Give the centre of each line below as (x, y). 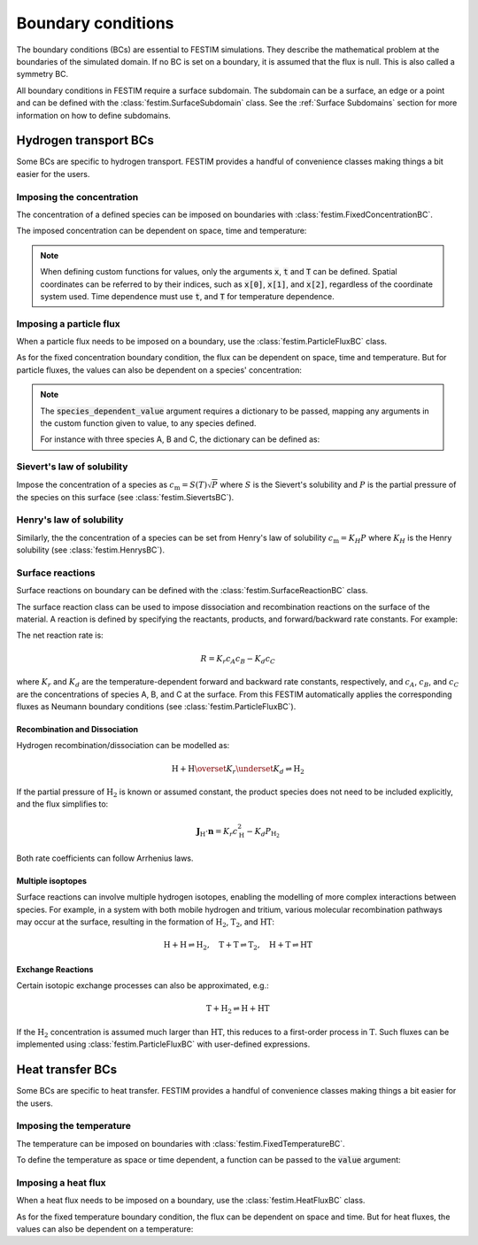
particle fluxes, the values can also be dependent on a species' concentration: (159, 370)
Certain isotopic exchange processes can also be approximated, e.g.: (143, 986)
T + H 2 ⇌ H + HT (238, 1009)
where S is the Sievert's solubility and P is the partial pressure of (338, 484)
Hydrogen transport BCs (85, 140)
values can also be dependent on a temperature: (105, 1229)
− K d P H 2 (263, 833)
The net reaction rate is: (60, 635)
